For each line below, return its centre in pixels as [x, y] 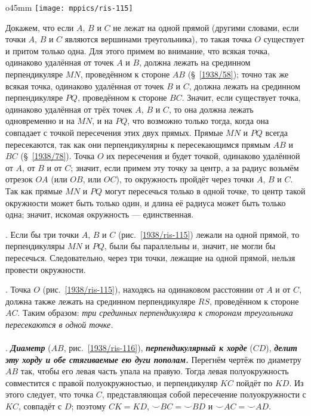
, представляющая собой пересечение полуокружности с [204, 394]
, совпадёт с [40, 406]
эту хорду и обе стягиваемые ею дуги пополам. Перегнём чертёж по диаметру [153, 359]
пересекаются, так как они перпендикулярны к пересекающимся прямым [138, 144]
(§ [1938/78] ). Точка [58, 156]
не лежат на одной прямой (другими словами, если [206, 27]
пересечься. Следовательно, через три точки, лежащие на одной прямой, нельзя [150, 257]
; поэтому [89, 406]
